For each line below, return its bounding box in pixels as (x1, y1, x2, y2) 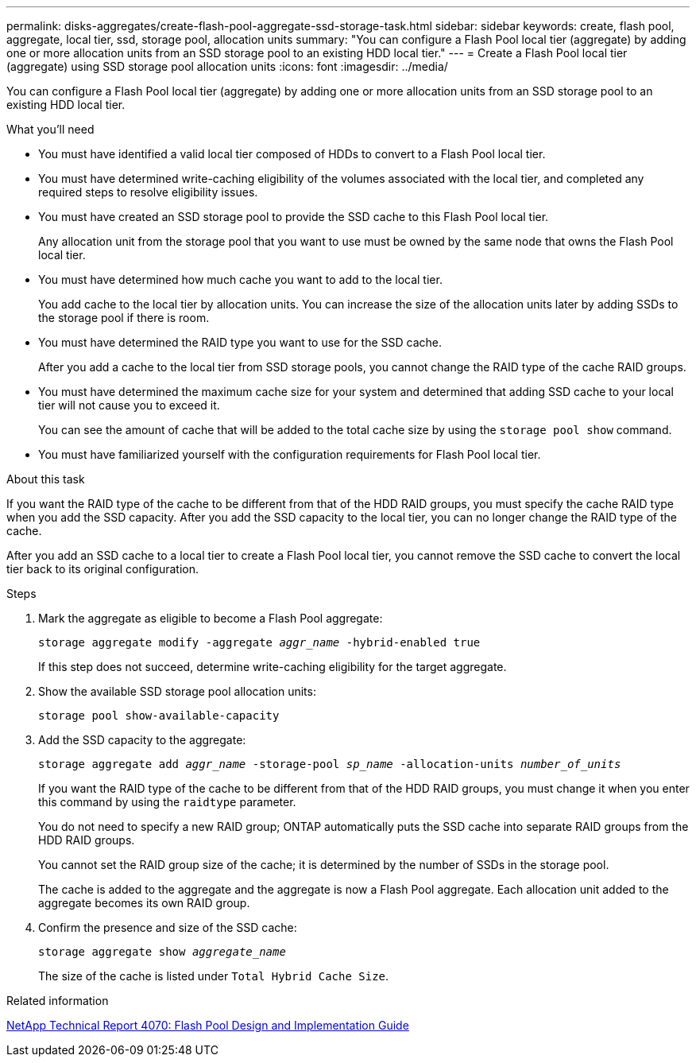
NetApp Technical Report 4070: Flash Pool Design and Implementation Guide (6, 1018, 409, 1032)
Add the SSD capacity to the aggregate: (38, 733, 246, 747)
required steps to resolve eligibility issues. (38, 185, 258, 199)
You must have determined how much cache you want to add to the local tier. (38, 273, 443, 286)
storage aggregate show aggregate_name (38, 945, 286, 958)
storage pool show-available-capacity (38, 709, 280, 722)
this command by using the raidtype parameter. (38, 795, 296, 809)
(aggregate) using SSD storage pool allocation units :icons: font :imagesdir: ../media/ (6, 60, 448, 73)
